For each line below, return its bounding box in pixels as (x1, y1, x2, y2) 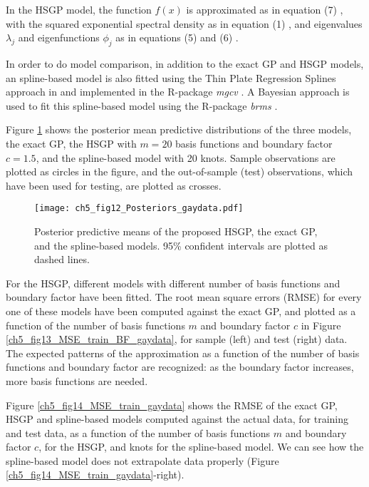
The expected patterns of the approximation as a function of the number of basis (6, 345, 360, 360)
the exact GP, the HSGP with (6, 135, 137, 150)
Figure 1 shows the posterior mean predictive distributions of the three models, (6, 122, 352, 137)
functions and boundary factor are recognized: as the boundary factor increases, (6, 359, 354, 374)
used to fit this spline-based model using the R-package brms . (6, 98, 278, 113)
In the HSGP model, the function (6, 2, 152, 16)
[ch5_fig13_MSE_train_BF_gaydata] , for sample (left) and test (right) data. (6, 332, 348, 347)
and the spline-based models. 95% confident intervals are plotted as (34, 237, 328, 252)
